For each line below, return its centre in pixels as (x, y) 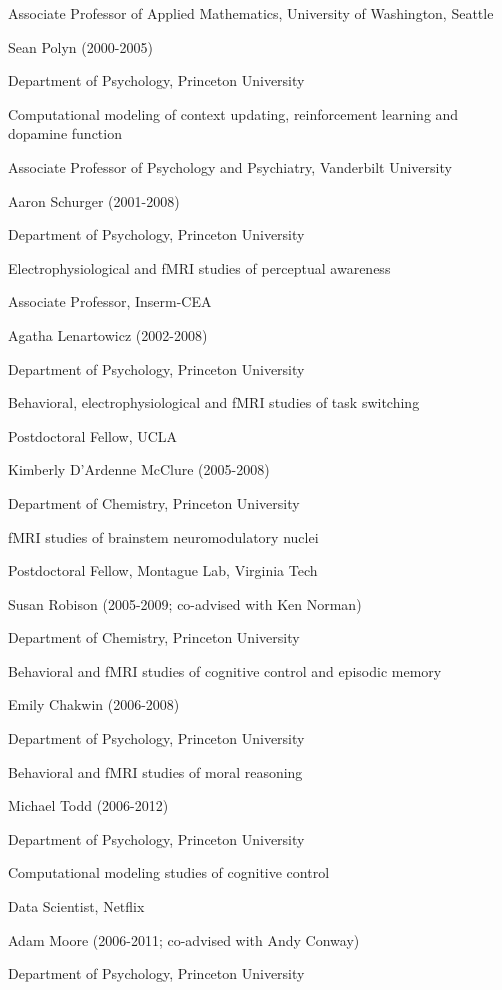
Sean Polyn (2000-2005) (80, 46)
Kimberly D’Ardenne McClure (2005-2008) (139, 469)
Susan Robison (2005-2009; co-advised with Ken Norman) (185, 603)
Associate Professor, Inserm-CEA (110, 301)
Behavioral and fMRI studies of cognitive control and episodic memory (225, 670)
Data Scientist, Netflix (76, 906)
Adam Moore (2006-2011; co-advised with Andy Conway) (184, 939)
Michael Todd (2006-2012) (88, 805)
